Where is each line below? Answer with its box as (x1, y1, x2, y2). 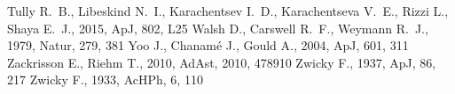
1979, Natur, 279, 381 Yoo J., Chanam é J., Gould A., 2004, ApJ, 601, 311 (7, 36, 409, 54)
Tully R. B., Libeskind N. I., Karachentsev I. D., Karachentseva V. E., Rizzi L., (7, 2, 449, 19)
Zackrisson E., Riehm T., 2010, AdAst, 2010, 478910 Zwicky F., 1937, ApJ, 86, (7, 53, 436, 71)
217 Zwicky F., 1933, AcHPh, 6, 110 (7, 70, 203, 89)
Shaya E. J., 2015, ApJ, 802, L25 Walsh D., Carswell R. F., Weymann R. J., (7, 18, 428, 37)
